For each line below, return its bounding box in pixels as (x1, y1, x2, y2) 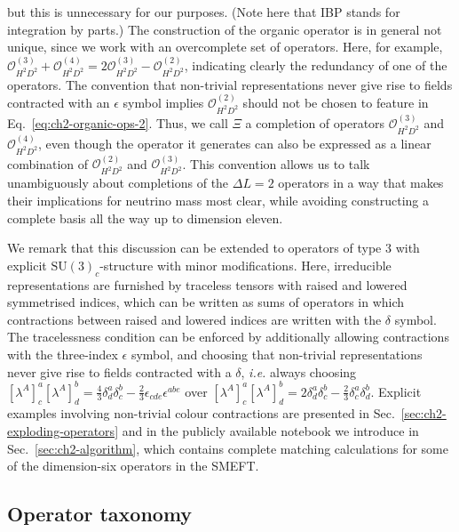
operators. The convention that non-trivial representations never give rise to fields (7, 75, 453, 93)
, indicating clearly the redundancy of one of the (184, 55, 447, 74)
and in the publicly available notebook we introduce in (122, 421, 419, 439)
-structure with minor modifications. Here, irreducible (99, 255, 392, 274)
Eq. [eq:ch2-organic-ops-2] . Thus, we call (7, 113, 228, 132)
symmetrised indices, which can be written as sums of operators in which (7, 293, 405, 311)
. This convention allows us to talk (182, 154, 370, 173)
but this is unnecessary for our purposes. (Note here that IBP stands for (7, 3, 400, 20)
